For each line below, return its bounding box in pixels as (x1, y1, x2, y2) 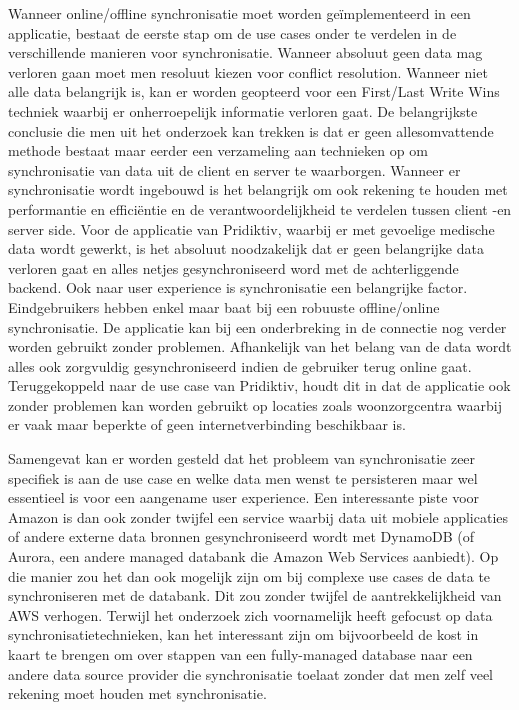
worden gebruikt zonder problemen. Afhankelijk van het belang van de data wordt (8, 336, 512, 357)
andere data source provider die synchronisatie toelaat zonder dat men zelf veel (8, 663, 493, 684)
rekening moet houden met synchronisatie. (8, 683, 267, 704)
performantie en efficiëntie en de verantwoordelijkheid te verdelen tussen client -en (8, 198, 512, 219)
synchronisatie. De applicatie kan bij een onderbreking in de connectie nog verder (8, 316, 507, 337)
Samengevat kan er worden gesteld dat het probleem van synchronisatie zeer (8, 448, 476, 469)
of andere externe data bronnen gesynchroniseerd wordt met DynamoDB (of (8, 526, 475, 547)
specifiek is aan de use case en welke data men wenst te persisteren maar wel (8, 467, 478, 488)
